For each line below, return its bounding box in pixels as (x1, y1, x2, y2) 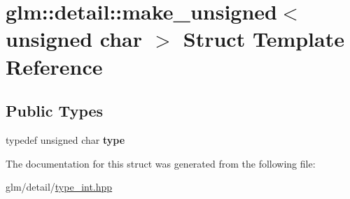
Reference (6, 52, 103, 80)
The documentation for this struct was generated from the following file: (6, 156, 316, 170)
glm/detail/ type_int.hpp (6, 179, 113, 194)
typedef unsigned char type (6, 132, 125, 147)
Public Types (6, 100, 104, 121)
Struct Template (183, 24, 344, 53)
